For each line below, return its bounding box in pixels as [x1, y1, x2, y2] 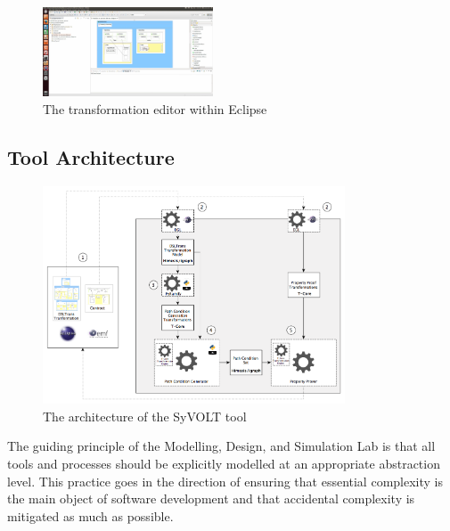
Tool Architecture [7, 143, 175, 170]
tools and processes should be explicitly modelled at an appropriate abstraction [7, 454, 440, 473]
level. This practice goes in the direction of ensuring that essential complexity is [7, 471, 443, 490]
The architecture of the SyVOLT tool [43, 406, 247, 425]
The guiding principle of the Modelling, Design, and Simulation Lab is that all [7, 437, 436, 455]
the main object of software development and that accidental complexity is [7, 489, 415, 508]
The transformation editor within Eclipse [43, 99, 267, 118]
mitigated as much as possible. [7, 506, 174, 525]
